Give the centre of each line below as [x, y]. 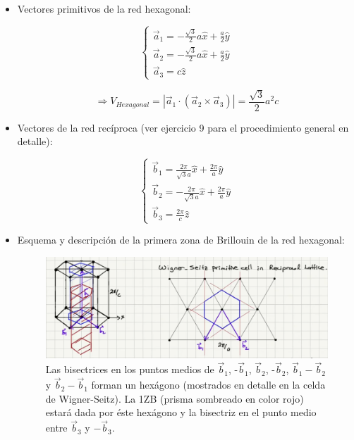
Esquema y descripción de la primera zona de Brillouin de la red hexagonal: [181, 240]
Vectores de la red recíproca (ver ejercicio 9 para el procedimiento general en [183, 127]
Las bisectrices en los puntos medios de [130, 369]
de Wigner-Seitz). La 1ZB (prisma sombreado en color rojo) [175, 398]
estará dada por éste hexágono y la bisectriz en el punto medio [181, 412]
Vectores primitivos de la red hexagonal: [104, 8]
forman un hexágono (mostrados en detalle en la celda [208, 385]
